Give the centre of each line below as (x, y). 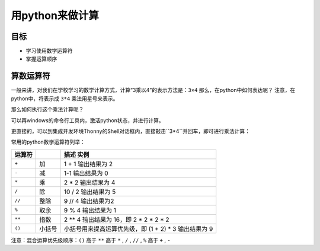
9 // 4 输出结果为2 (89, 201)
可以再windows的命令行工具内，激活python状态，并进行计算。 (87, 120)
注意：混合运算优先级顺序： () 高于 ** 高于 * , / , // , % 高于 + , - (91, 240)
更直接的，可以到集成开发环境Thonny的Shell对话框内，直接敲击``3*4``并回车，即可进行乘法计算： (130, 131)
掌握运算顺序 (41, 59)
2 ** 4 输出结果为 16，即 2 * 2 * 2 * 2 (116, 220)
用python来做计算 (55, 15)
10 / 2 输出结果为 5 (90, 192)
